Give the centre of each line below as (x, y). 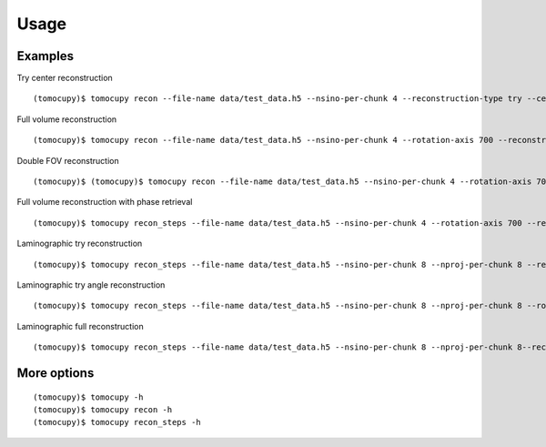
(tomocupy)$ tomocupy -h (88, 397)
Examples (45, 56)
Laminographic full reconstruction (81, 326)
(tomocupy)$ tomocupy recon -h (103, 409)
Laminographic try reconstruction (80, 244)
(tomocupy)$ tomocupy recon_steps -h (117, 422)
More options (56, 373)
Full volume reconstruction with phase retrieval (105, 202)
